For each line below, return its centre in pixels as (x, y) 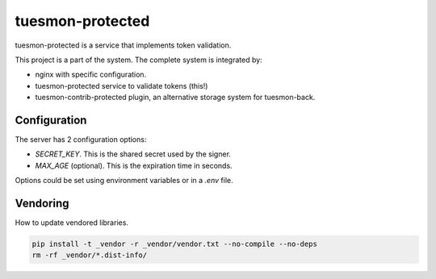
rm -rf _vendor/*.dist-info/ (90, 255)
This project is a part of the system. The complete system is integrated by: (138, 60)
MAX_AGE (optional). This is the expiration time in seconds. (134, 165)
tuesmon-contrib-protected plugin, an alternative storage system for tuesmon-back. (175, 98)
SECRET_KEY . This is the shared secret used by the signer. (133, 154)
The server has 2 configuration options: (81, 139)
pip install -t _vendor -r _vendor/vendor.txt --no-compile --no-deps (175, 244)
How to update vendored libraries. (72, 223)
